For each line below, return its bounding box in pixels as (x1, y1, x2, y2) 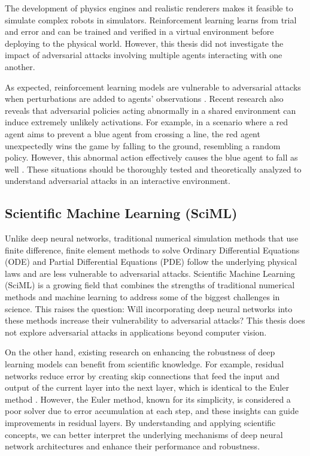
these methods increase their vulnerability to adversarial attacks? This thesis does (5, 314, 305, 327)
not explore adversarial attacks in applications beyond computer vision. (5, 325, 267, 338)
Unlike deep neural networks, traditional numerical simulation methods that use (5, 232, 299, 244)
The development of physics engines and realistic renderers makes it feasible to (5, 2, 293, 14)
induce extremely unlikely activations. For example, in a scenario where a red (5, 116, 288, 128)
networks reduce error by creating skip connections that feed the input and (5, 369, 279, 382)
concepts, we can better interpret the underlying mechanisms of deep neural (5, 428, 283, 440)
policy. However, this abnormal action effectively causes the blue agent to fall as (5, 151, 298, 164)
